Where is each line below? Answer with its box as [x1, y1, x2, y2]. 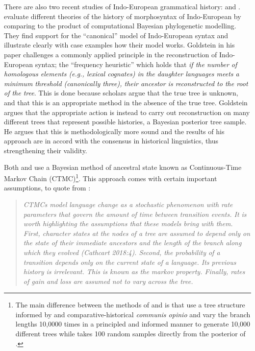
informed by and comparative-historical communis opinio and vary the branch [15, 309, 251, 319]
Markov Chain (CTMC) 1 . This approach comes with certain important [4, 172, 217, 183]
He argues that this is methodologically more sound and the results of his [4, 126, 225, 136]
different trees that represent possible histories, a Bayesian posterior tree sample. [4, 117, 247, 127]
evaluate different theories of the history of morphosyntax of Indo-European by [4, 11, 241, 21]
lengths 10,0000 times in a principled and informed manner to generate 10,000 [15, 319, 251, 329]
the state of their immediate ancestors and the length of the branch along [23, 237, 242, 248]
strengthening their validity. [4, 145, 87, 155]
